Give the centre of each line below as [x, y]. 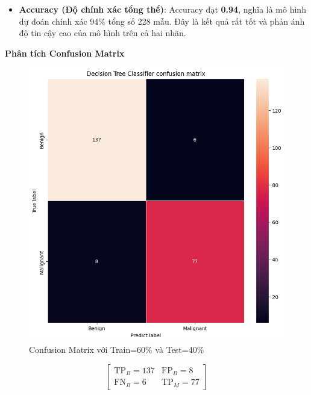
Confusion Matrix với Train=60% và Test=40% [117, 350]
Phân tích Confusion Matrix [65, 53]
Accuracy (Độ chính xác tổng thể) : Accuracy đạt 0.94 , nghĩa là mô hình [162, 9]
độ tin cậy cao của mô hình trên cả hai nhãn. [102, 33]
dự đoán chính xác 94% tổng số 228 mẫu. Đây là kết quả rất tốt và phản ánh [162, 21]
